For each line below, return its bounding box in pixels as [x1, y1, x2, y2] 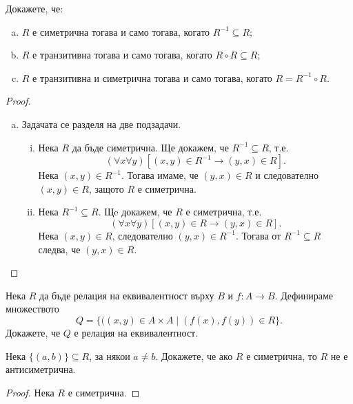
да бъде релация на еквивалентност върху [39, 288, 214, 302]
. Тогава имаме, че [121, 168, 199, 182]
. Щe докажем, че [98, 204, 172, 219]
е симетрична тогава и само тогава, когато [32, 24, 210, 39]
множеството [6, 301, 59, 316]
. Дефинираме [274, 288, 334, 302]
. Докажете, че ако [155, 348, 233, 363]
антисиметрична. [6, 362, 76, 376]
